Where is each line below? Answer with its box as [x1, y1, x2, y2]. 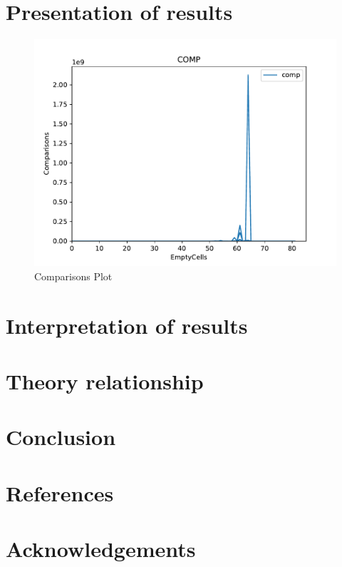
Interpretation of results [6, 310, 248, 339]
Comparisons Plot [34, 268, 113, 283]
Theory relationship [6, 366, 204, 395]
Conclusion [6, 422, 116, 451]
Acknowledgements [6, 534, 196, 563]
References [6, 478, 114, 507]
